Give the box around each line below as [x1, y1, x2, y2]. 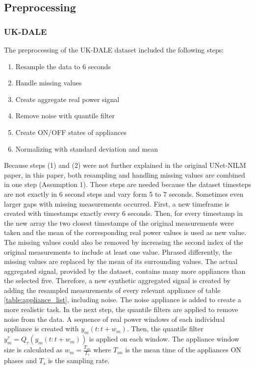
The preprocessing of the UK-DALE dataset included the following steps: [4, 45, 224, 54]
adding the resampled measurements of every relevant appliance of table [4, 285, 221, 295]
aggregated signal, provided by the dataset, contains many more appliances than [4, 265, 246, 276]
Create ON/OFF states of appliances [15, 127, 127, 137]
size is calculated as [4, 344, 63, 355]
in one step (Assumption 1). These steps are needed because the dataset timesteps [4, 179, 251, 189]
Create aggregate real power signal [15, 94, 120, 104]
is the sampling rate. [48, 355, 110, 366]
